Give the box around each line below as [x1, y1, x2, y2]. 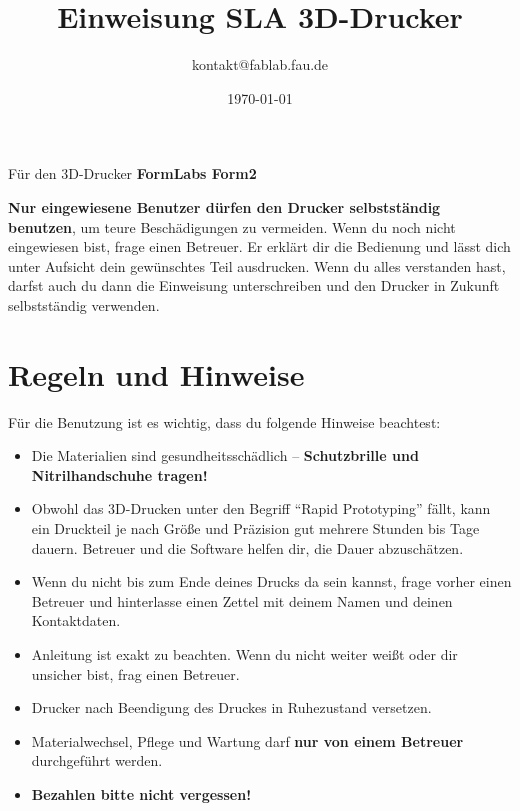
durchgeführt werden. [31, 750, 163, 771]
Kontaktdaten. [31, 610, 121, 631]
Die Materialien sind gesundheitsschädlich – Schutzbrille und [31, 445, 419, 466]
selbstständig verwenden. [8, 294, 160, 315]
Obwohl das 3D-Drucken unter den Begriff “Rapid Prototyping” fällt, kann [31, 498, 491, 519]
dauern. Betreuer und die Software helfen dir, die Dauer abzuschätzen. [31, 537, 464, 558]
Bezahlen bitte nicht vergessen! [31, 783, 252, 804]
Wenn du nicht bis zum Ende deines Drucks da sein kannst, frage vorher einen [31, 571, 512, 592]
